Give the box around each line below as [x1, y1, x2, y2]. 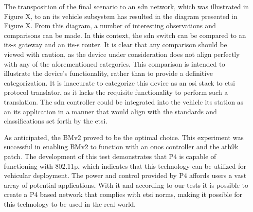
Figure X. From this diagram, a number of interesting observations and [4, 20, 216, 31]
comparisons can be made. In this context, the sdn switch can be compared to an [4, 30, 246, 40]
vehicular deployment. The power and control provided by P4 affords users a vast [4, 170, 247, 180]
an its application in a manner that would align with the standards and [4, 106, 217, 116]
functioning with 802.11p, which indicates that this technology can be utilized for [4, 160, 247, 171]
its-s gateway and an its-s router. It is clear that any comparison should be [4, 39, 227, 50]
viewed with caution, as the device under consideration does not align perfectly [4, 49, 240, 59]
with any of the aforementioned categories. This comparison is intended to [4, 58, 225, 69]
